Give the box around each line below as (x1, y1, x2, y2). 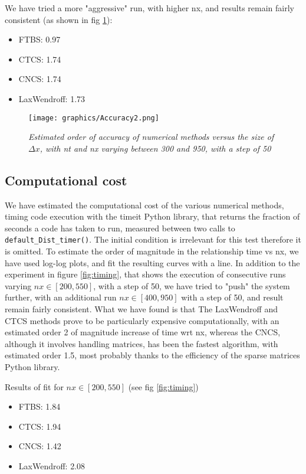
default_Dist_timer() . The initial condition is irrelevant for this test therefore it (5, 233, 301, 246)
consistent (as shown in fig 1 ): (5, 13, 113, 25)
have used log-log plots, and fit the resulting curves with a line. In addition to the (5, 256, 300, 269)
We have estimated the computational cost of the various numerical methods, (5, 198, 284, 211)
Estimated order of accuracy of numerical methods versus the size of (28, 130, 274, 143)
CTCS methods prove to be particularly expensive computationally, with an (5, 314, 279, 326)
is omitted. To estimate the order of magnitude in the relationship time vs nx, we (5, 245, 299, 257)
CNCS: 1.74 (18, 73, 61, 85)
